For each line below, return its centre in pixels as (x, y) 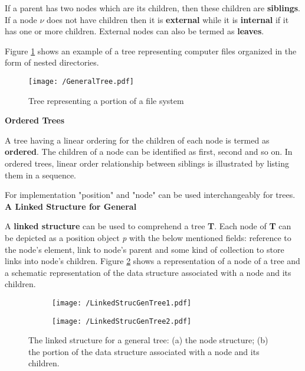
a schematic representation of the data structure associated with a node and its (148, 272)
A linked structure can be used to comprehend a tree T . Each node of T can (148, 226)
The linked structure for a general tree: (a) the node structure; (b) (148, 340)
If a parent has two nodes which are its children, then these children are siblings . (152, 8)
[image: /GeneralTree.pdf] (81, 81)
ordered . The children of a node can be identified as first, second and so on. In (149, 152)
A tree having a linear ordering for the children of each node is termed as (137, 140)
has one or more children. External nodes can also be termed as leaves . (135, 31)
